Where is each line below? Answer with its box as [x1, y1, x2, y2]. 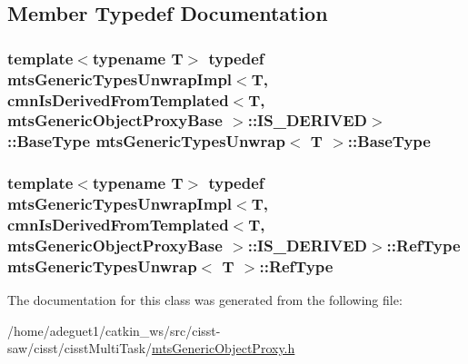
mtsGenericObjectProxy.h [152, 339, 295, 358]
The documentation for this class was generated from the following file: [7, 290, 403, 310]
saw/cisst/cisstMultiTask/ [7, 339, 153, 358]
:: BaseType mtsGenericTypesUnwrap [7, 130, 285, 152]
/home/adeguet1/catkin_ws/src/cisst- [7, 320, 221, 339]
